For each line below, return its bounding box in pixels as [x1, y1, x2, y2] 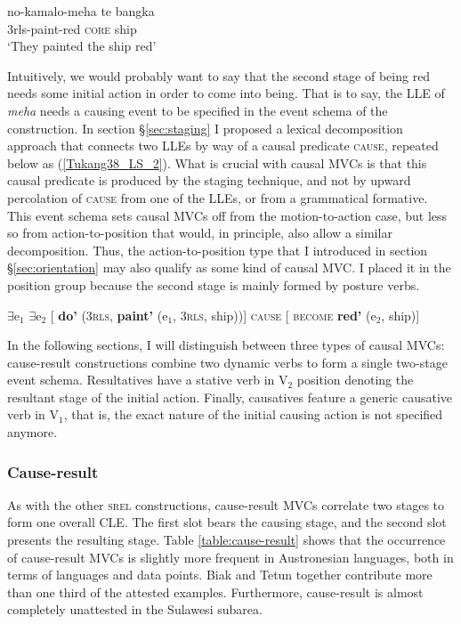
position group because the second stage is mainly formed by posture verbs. [7, 275, 420, 294]
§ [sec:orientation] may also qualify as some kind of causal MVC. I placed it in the [7, 258, 451, 277]
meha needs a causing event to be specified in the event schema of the [7, 101, 388, 119]
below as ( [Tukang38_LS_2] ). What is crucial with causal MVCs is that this [7, 153, 427, 172]
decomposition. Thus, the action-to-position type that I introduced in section [7, 240, 428, 259]
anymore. [7, 423, 58, 442]
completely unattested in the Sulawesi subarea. [7, 600, 263, 619]
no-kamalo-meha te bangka [7, 2, 155, 20]
